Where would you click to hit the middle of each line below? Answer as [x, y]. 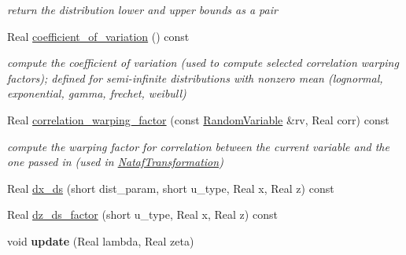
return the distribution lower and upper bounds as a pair [142, 9]
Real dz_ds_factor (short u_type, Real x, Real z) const [142, 214]
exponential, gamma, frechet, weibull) [97, 93]
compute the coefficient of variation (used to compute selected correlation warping [203, 63]
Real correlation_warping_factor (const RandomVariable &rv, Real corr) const [198, 119]
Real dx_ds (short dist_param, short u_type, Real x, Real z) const [171, 188]
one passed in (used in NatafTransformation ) [115, 162]
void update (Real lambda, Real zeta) [101, 240]
